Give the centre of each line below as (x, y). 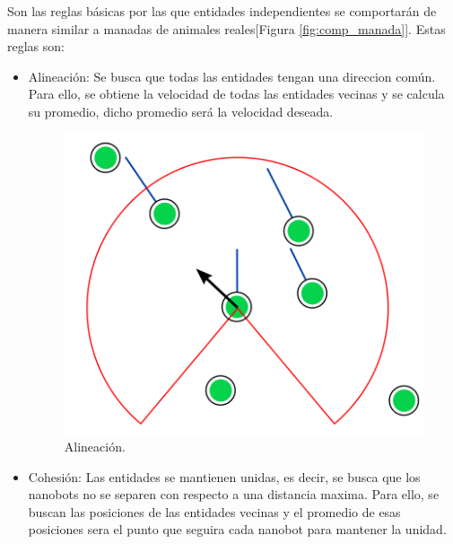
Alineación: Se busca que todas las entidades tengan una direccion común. (232, 76)
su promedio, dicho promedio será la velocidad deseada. (181, 111)
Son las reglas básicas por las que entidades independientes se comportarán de (222, 11)
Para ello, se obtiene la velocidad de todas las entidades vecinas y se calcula (236, 94)
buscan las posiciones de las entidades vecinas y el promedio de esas (214, 511)
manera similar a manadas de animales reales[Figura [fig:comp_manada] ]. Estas (226, 28)
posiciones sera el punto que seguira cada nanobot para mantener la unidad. (237, 529)
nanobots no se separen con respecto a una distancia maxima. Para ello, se (234, 494)
